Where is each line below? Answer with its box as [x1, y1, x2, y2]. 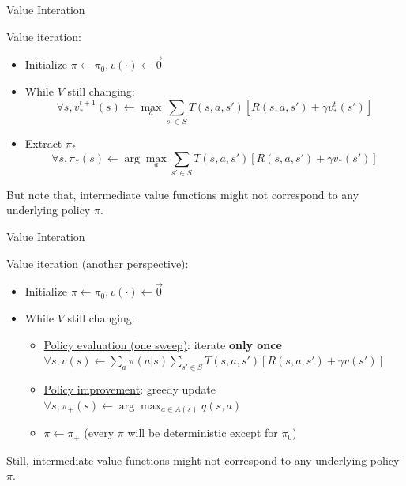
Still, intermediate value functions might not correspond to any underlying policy [6, 451, 400, 468]
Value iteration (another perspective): [6, 254, 189, 271]
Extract [24, 134, 62, 151]
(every [84, 424, 115, 441]
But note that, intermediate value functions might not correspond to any [6, 186, 359, 202]
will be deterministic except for [127, 424, 278, 441]
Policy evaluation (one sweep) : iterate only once [43, 336, 282, 352]
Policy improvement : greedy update [43, 381, 216, 397]
